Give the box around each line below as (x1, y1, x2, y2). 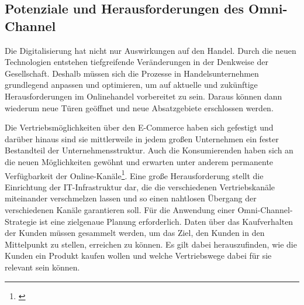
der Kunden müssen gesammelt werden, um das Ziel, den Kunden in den (5, 227, 265, 239)
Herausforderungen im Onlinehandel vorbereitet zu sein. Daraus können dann (5, 90, 282, 102)
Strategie (5, 215, 37, 227)
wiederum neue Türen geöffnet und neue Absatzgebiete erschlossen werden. (5, 101, 274, 114)
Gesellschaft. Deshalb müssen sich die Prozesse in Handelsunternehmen (5, 67, 259, 79)
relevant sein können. (5, 261, 80, 273)
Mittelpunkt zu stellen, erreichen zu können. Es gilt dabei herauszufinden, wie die (5, 238, 297, 250)
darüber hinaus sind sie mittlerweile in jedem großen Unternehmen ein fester (5, 132, 279, 145)
